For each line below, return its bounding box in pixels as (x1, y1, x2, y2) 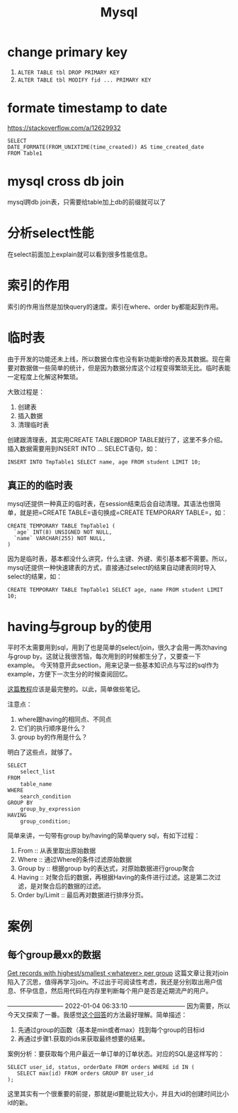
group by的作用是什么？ (17, 733, 88, 742)
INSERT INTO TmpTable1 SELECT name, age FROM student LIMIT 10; (7, 459, 201, 466)
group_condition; (20, 818, 72, 826)
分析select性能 (7, 225, 94, 241)
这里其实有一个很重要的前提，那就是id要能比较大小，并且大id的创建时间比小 (7, 1090, 229, 1098)
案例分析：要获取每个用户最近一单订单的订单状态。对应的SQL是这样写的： (7, 1050, 225, 1058)
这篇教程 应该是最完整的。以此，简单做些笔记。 (7, 685, 144, 693)
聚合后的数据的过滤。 (42, 882, 105, 891)
